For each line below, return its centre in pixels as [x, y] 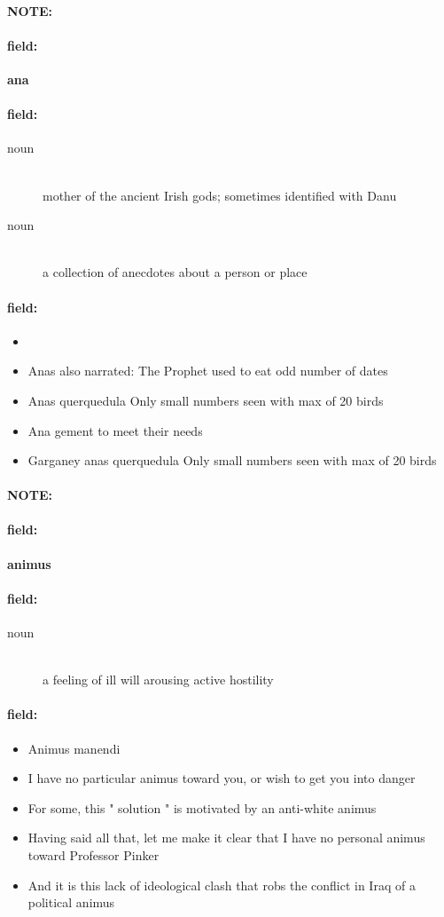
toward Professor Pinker [93, 855]
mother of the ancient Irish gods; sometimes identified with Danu [220, 195]
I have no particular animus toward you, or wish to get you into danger [222, 778]
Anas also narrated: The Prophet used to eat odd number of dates [208, 371]
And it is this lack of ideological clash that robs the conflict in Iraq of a [222, 885]
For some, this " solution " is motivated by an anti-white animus [202, 807]
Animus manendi [74, 748]
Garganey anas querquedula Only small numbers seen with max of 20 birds [232, 460]
